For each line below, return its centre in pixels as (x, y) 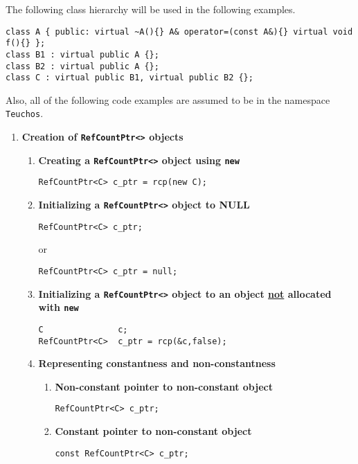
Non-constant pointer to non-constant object (164, 386)
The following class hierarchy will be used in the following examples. (151, 9)
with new (59, 307)
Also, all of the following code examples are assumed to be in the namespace (168, 99)
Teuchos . (25, 113)
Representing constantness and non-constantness (157, 363)
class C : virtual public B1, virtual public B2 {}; (129, 78)
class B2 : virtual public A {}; (82, 66)
